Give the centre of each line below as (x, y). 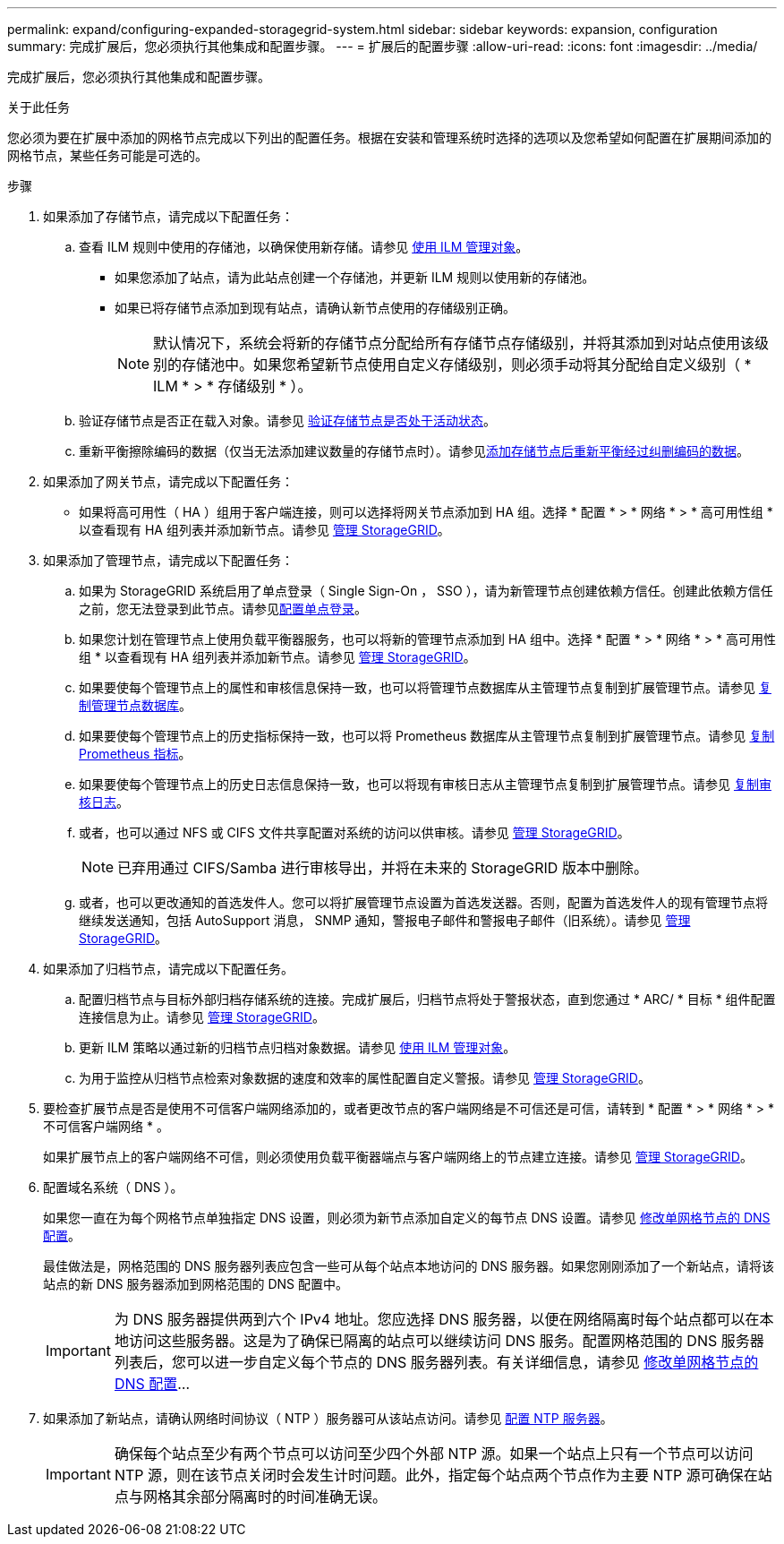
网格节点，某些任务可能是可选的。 (107, 155)
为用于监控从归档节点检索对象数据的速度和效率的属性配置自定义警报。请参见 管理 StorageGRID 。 (365, 1078)
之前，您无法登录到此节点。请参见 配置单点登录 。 (223, 609)
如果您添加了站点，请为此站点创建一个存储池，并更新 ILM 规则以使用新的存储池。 (355, 277)
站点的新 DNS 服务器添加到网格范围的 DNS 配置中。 (196, 1284)
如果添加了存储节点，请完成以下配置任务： (168, 216)
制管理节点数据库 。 (135, 705)
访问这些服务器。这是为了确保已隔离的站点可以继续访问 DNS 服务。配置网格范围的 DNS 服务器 (446, 1341)
